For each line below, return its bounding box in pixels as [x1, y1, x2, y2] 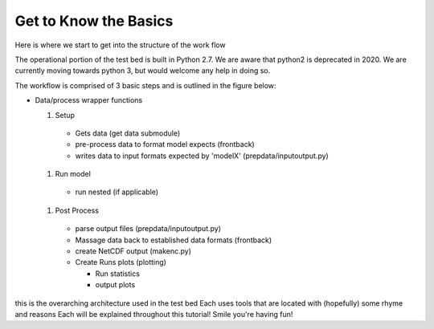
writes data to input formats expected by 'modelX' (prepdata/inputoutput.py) [75, 151, 329, 160]
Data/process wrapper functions [35, 95, 143, 105]
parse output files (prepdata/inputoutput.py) [75, 224, 221, 234]
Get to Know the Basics [14, 12, 174, 30]
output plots [95, 280, 136, 290]
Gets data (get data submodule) [75, 128, 181, 138]
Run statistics [95, 269, 141, 278]
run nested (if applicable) [75, 187, 159, 197]
